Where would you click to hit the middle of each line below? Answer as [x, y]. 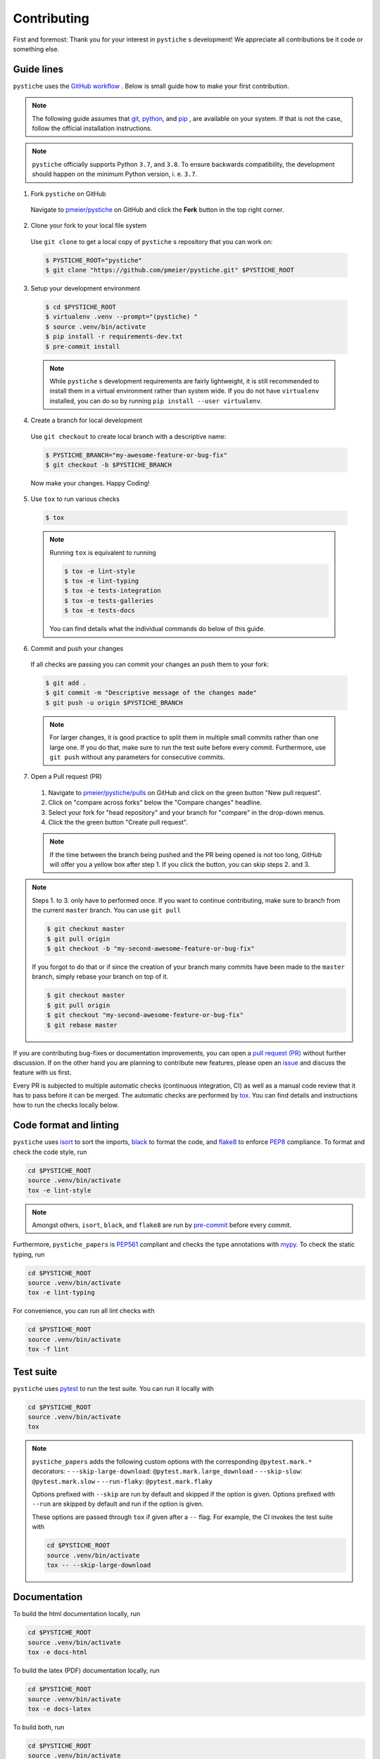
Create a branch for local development [87, 420]
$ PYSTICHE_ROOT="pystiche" [94, 260]
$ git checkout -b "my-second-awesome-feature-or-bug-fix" [151, 949]
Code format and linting [66, 1125]
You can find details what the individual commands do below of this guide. [157, 629]
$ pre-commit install [83, 346]
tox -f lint [49, 1350]
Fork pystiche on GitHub [68, 193]
